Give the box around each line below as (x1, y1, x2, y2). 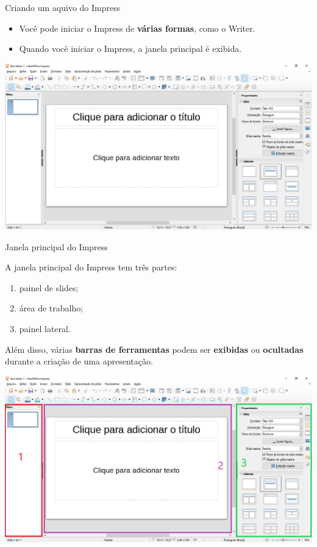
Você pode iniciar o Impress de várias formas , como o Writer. (19, 21, 255, 34)
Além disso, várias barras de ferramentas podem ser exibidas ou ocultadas (5, 342, 304, 355)
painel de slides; (19, 281, 79, 294)
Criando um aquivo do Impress (5, 1, 121, 13)
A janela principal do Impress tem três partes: (5, 261, 177, 273)
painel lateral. (19, 322, 71, 335)
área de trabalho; (19, 302, 84, 314)
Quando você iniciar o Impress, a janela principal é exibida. (19, 42, 242, 55)
